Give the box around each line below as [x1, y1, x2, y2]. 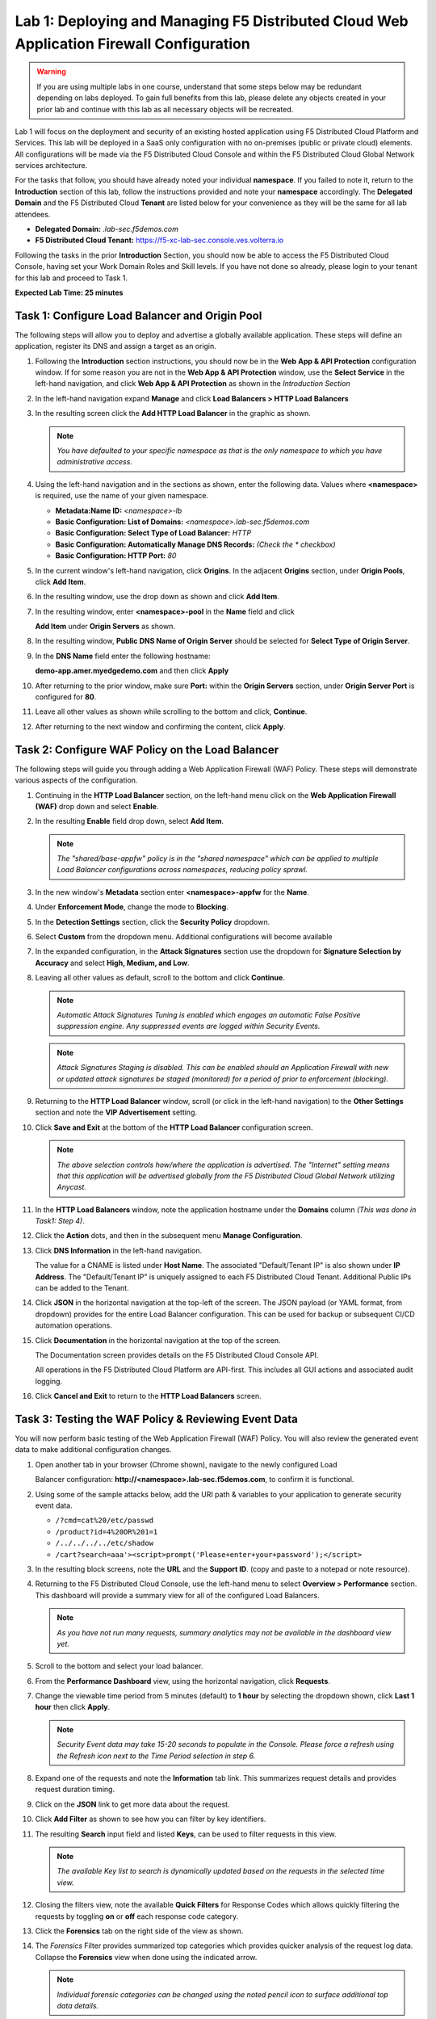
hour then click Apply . [35, 1702, 111, 1712]
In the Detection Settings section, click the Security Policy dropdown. [35, 917, 270, 926]
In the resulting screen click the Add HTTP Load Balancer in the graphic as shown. [35, 409, 311, 418]
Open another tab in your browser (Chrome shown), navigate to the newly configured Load [35, 1459, 337, 1469]
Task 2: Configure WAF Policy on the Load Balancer [15, 743, 279, 757]
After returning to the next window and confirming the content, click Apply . [35, 721, 286, 731]
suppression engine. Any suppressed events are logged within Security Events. [57, 1022, 321, 1031]
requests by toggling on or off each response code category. [35, 1911, 239, 1921]
